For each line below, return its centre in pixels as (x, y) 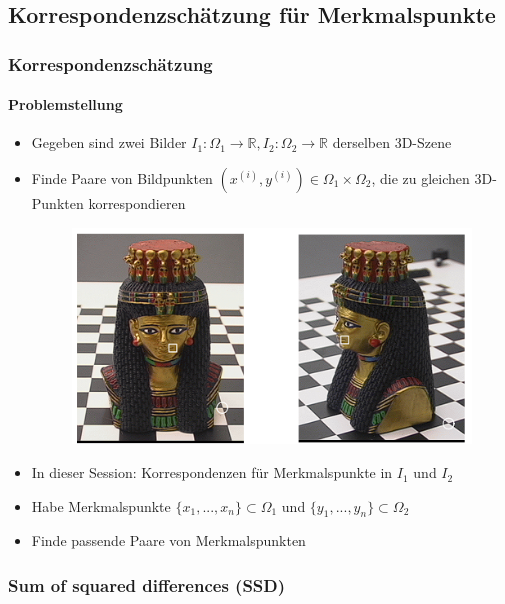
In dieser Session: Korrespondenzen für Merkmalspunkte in (212, 472)
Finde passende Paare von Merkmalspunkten (168, 540)
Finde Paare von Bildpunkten (122, 178)
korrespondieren (137, 203)
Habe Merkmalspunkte (101, 505)
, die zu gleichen (420, 178)
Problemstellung (65, 104)
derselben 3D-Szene (392, 142)
